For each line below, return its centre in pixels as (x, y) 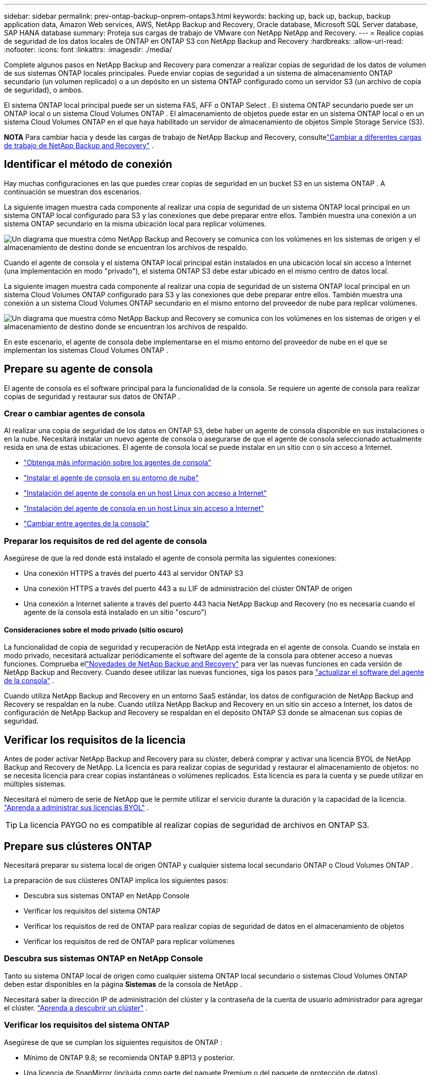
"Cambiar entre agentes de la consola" (86, 524)
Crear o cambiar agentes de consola (75, 414)
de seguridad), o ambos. (44, 90)
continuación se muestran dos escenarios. (73, 191)
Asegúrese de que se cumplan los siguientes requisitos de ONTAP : (113, 1042)
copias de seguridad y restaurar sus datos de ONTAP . (92, 396)
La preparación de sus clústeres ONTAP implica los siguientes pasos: (116, 881)
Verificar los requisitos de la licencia (95, 740)
